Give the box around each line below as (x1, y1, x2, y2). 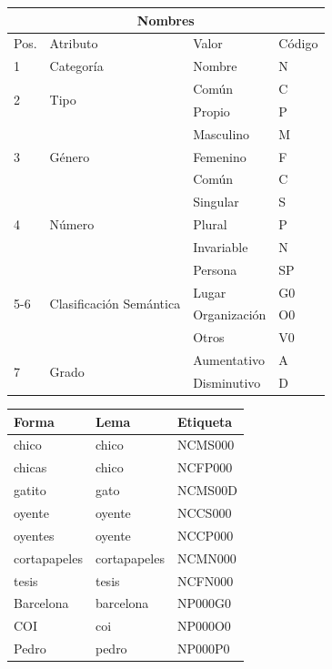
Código (278, 34, 318, 53)
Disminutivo (193, 373, 261, 391)
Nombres (136, 10, 195, 29)
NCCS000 (176, 502, 232, 522)
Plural (193, 215, 227, 234)
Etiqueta (176, 411, 233, 431)
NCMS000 (176, 435, 235, 454)
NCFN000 (176, 571, 234, 590)
